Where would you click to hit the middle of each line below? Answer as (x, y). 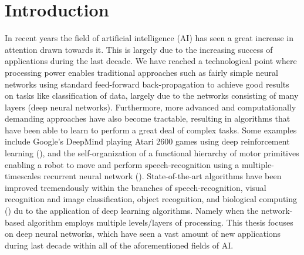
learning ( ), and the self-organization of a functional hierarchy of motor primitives (152, 153)
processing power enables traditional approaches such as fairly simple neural (141, 72)
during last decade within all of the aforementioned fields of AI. (119, 245)
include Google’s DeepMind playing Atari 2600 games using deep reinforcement (147, 141)
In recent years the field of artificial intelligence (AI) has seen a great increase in (149, 38)
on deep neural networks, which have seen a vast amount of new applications (143, 234)
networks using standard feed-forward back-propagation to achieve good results (147, 84)
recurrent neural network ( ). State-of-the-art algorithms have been (163, 176)
